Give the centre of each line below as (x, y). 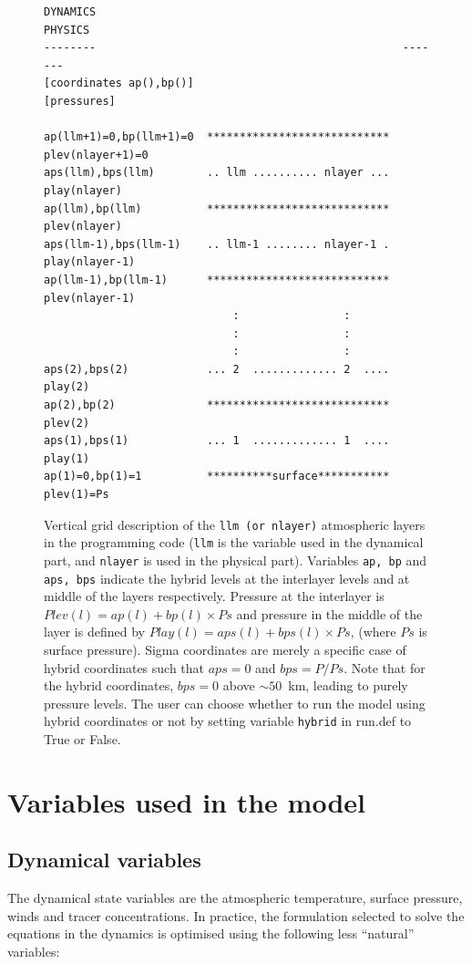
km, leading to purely (348, 685)
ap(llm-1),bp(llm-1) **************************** (217, 280)
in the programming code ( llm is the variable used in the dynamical (234, 542)
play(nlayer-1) (90, 262)
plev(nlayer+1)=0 (96, 155)
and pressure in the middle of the (329, 613)
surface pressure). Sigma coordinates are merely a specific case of (225, 650)
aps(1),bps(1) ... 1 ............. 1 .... (217, 441)
